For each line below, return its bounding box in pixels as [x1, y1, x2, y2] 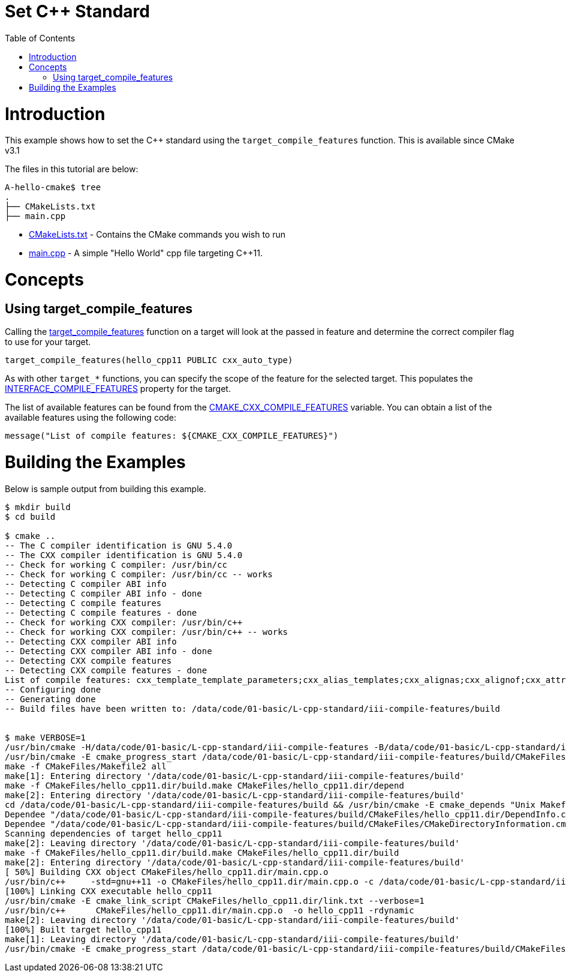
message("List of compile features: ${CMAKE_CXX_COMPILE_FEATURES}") [5, 431, 339, 441]
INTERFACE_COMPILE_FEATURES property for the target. [5, 383, 231, 394]
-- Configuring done [5, 684, 101, 694]
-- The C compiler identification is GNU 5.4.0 [5, 540, 233, 550]
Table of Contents [5, 32, 76, 43]
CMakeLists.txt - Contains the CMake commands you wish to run [29, 229, 285, 240]
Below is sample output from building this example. [5, 483, 206, 494]
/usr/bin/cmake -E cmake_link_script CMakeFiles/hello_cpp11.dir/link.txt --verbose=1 [5, 895, 424, 906]
